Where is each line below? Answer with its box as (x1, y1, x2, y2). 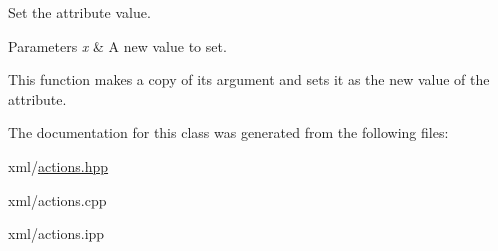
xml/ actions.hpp (8, 155, 109, 176)
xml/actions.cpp (8, 189, 107, 210)
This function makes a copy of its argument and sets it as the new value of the (8, 69, 490, 90)
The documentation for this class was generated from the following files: (8, 122, 449, 143)
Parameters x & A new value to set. (8, 35, 227, 56)
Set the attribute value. (8, 2, 151, 22)
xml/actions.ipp (8, 223, 105, 244)
